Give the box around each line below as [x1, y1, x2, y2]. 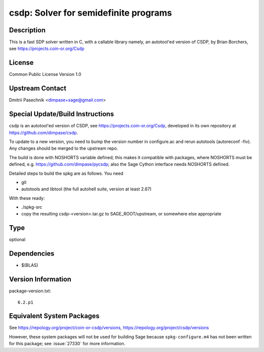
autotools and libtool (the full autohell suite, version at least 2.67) [21, 186, 152, 192]
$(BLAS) [21, 262, 39, 268]
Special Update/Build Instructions [9, 110, 114, 118]
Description [9, 26, 46, 34]
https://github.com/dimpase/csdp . [9, 130, 78, 136]
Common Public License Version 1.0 [9, 71, 82, 77]
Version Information [9, 275, 71, 283]
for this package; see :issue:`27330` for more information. [9, 341, 126, 347]
